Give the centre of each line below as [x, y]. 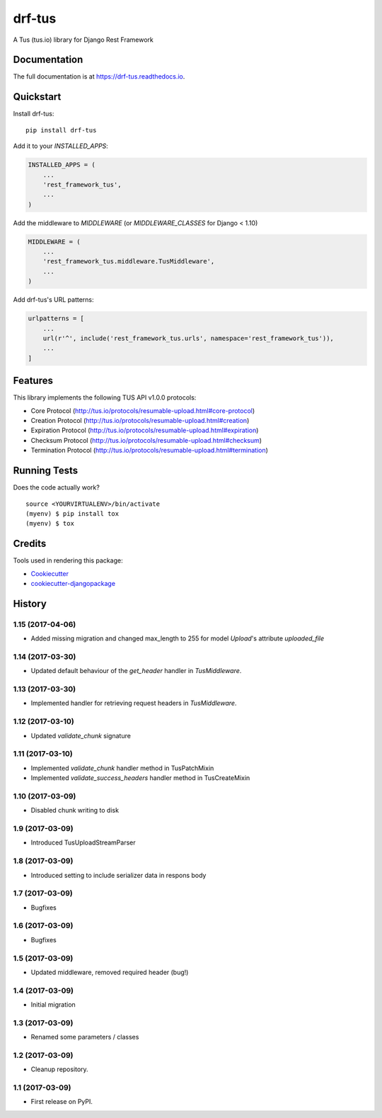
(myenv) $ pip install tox [73, 513]
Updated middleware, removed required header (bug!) [110, 972]
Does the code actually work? [57, 487]
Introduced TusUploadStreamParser [83, 842]
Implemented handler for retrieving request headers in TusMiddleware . [134, 703]
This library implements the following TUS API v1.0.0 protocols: [105, 397]
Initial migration [53, 1005]
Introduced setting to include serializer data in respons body [118, 875]
